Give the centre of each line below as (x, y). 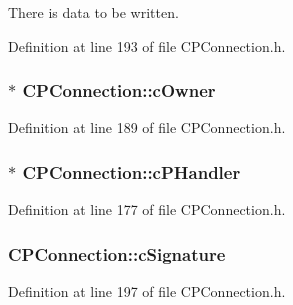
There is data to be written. (93, 12)
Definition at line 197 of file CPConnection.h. (147, 291)
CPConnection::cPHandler (131, 171)
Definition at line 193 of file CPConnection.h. (147, 45)
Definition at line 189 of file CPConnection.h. (147, 127)
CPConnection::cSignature (117, 253)
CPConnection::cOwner (119, 90)
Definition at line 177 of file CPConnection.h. (147, 209)
